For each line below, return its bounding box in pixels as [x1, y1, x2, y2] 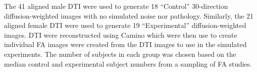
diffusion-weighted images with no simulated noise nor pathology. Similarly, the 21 [4, 10, 254, 21]
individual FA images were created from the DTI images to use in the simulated [4, 39, 247, 49]
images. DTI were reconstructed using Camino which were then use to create [4, 29, 237, 40]
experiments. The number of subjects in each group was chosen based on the [4, 48, 236, 59]
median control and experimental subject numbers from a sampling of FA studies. [4, 58, 252, 69]
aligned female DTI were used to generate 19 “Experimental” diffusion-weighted [4, 20, 247, 30]
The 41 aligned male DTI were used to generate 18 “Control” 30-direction [4, 1, 228, 11]
